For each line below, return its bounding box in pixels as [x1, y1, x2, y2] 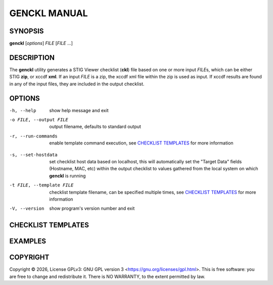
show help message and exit [49, 107, 109, 113]
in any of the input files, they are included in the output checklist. [9, 81, 145, 87]
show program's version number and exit [49, 205, 135, 212]
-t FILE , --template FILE [9, 182, 74, 188]
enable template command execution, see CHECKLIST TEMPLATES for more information [49, 140, 234, 146]
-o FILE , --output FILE [9, 117, 68, 123]
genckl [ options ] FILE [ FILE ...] [9, 40, 73, 46]
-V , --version [9, 206, 44, 212]
